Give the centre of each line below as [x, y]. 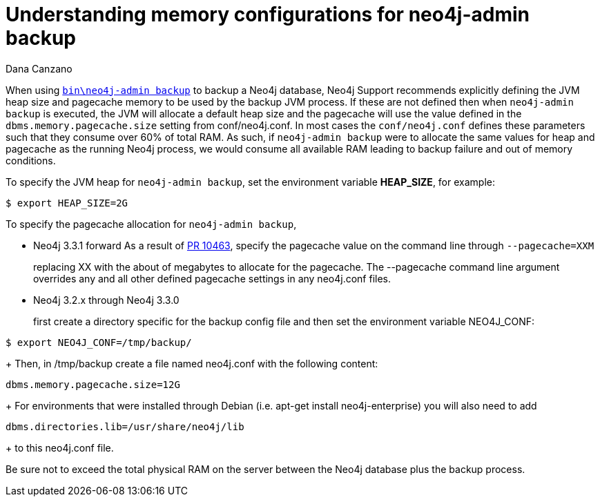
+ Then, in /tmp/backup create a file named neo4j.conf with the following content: [192, 363]
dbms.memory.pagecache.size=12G [93, 384]
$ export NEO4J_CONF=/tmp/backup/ [99, 342]
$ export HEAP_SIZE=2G [67, 203]
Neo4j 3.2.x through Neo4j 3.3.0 [106, 300]
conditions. [31, 160]
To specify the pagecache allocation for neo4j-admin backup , [151, 224]
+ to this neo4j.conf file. [60, 447]
